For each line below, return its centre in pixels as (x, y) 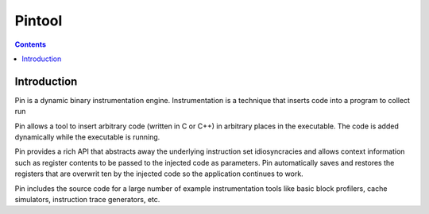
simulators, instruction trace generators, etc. (87, 199)
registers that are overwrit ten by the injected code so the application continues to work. (159, 174)
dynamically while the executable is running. (87, 137)
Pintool (39, 21)
